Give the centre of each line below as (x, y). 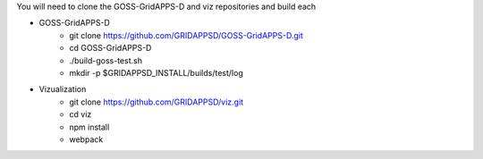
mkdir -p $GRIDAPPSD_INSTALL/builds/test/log (156, 72)
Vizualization (63, 89)
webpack (86, 139)
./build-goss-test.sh (106, 60)
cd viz (80, 114)
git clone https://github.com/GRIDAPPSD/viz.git (157, 102)
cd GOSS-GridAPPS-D (110, 48)
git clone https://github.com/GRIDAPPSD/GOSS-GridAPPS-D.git (186, 35)
